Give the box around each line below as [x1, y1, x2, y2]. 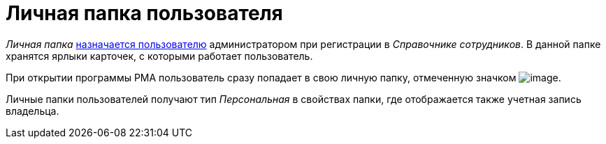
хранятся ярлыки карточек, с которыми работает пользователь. [6, 49, 313, 62]
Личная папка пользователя [6, 1, 283, 25]
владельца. [6, 104, 59, 117]
